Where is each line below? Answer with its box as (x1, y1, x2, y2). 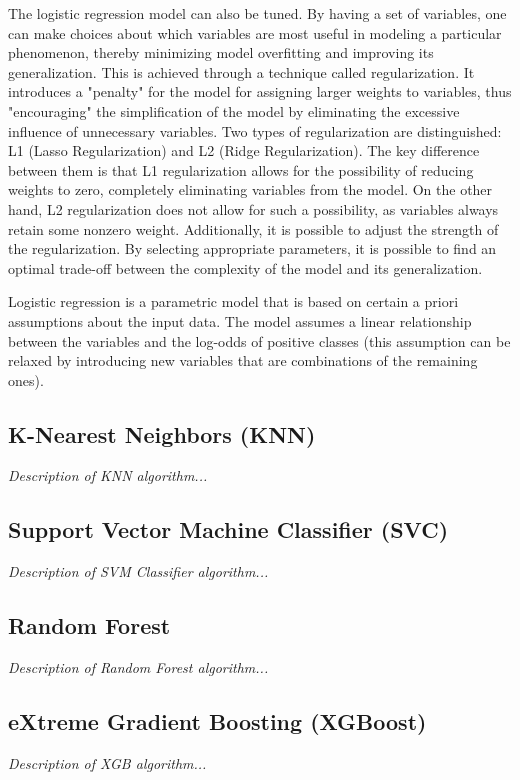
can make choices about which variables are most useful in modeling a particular (8, 22, 502, 43)
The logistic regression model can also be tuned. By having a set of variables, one (8, 3, 507, 23)
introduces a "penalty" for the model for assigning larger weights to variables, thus (8, 81, 512, 102)
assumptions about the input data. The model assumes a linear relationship (8, 310, 472, 331)
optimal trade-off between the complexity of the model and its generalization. (8, 257, 483, 278)
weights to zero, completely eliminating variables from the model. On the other (8, 179, 493, 200)
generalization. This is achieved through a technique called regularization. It (8, 61, 475, 82)
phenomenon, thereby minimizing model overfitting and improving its (8, 42, 434, 63)
